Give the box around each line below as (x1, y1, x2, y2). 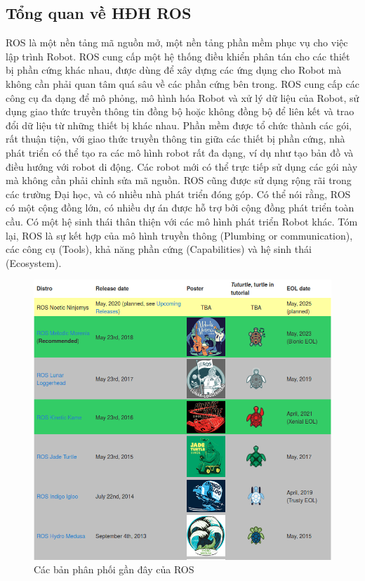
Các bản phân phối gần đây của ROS (34, 562, 194, 577)
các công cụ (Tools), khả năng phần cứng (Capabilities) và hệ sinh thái (6, 242, 312, 256)
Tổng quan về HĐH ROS (6, 2, 192, 24)
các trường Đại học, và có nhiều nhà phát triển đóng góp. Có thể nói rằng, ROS (6, 186, 351, 201)
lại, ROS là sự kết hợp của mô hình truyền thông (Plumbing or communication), (6, 228, 353, 242)
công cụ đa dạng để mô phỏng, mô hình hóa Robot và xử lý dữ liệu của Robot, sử (6, 90, 359, 105)
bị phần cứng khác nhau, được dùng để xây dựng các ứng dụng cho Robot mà (6, 63, 342, 77)
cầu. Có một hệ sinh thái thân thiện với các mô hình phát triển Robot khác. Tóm (6, 214, 358, 228)
